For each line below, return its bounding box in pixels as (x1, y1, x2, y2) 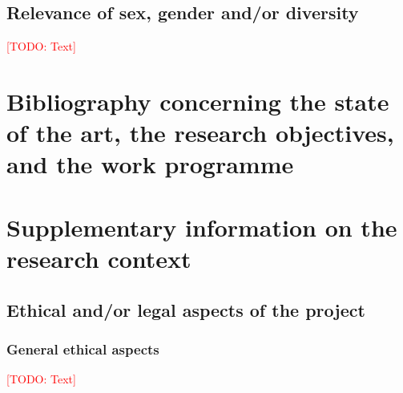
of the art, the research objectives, (6, 116, 394, 149)
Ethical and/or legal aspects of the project (6, 297, 365, 322)
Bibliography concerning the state (6, 84, 389, 117)
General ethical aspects (6, 338, 159, 359)
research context (6, 241, 191, 274)
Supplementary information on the (6, 210, 397, 243)
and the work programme (6, 148, 294, 180)
